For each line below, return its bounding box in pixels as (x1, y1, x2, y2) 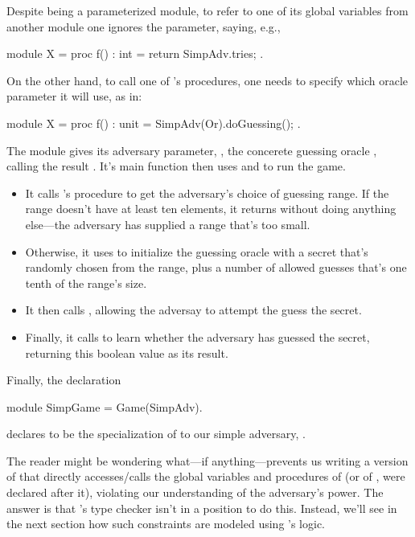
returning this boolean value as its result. (25, 344, 228, 361)
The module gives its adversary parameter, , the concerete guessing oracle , (6, 141, 377, 158)
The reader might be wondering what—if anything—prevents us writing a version (6, 452, 409, 469)
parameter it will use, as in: (6, 88, 142, 105)
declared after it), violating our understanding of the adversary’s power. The (6, 484, 384, 501)
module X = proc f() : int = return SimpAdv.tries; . (6, 45, 264, 62)
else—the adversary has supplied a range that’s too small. (25, 215, 310, 232)
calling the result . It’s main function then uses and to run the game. (6, 158, 346, 174)
